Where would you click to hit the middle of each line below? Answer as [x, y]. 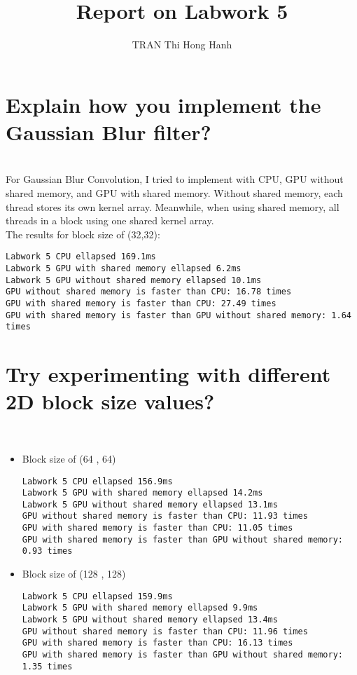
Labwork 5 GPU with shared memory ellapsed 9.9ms [140, 608]
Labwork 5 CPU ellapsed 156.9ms [97, 481]
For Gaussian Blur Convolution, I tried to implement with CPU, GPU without [175, 179]
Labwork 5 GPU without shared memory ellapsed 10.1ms [134, 280]
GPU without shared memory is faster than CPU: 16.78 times [149, 292]
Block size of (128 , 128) [74, 574]
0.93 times [47, 551]
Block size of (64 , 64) [69, 458]
